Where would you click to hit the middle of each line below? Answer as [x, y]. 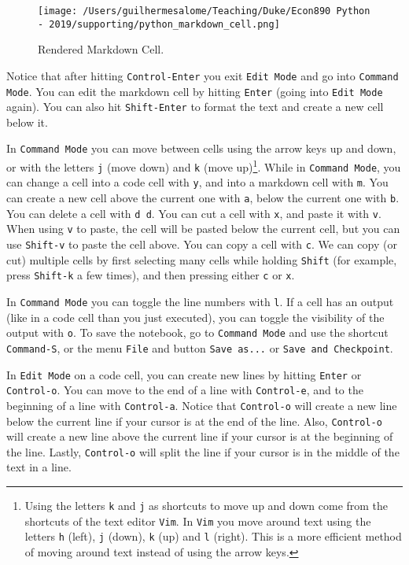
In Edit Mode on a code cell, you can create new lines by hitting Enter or [184, 374]
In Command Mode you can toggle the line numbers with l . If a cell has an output [200, 302]
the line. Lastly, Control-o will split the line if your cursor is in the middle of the [203, 451]
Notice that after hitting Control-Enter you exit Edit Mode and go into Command [203, 75]
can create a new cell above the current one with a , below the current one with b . [203, 198]
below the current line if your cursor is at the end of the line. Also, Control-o [194, 421]
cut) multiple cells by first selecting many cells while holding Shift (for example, [202, 259]
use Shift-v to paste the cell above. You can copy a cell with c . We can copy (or [202, 244]
